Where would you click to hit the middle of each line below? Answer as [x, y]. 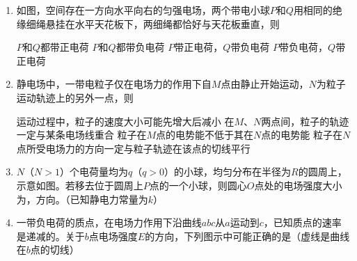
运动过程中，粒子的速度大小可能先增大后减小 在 [125, 121]
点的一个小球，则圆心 [198, 185]
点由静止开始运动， [265, 84]
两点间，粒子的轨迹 [305, 121]
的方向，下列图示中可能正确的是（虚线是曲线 [247, 236]
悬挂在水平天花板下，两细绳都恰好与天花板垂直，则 [162, 23]
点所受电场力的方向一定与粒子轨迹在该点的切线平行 [133, 148]
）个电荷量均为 [94, 172]
